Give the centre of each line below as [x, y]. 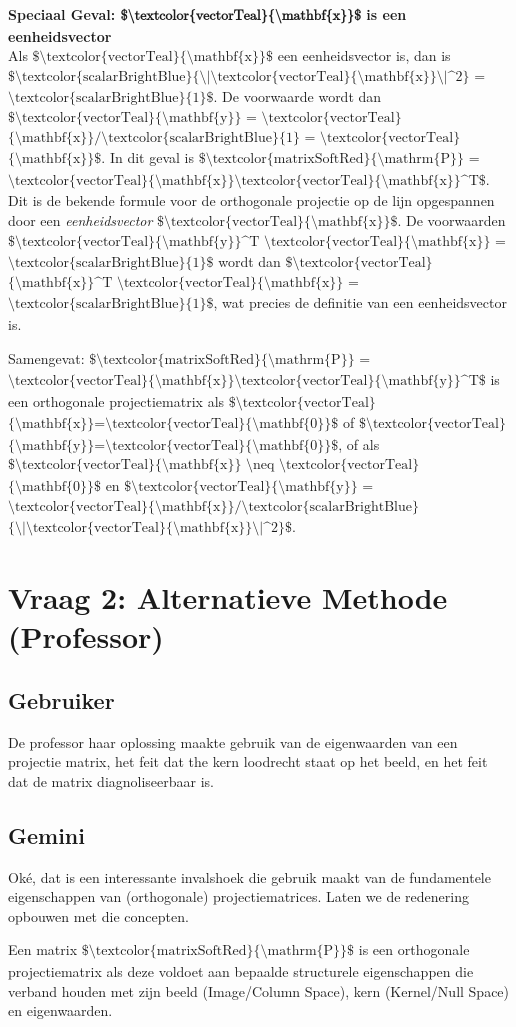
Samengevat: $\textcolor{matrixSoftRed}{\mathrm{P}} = [189, 357]
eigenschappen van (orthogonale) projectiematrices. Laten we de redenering [238, 896]
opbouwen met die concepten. [98, 915]
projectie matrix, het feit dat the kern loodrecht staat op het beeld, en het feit [248, 761]
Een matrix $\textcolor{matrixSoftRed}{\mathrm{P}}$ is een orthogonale [239, 949]
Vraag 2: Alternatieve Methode [228, 597]
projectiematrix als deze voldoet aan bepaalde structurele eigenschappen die [241, 970]
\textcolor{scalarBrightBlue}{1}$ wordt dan [144, 261]
